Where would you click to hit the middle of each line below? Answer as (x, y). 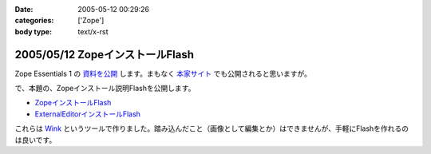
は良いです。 (36, 140)
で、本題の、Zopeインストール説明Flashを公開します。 (105, 89)
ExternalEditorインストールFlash (88, 114)
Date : (24, 9)
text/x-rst (93, 31)
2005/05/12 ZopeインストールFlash (105, 55)
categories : (34, 21)
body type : (33, 31)
